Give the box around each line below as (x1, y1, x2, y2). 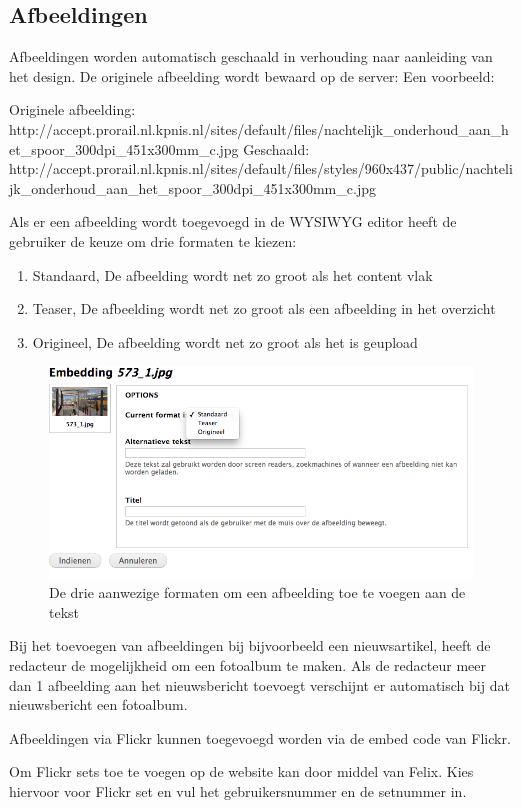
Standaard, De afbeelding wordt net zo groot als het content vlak (32, 264, 433, 285)
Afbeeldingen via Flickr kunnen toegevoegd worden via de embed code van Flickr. (9, 727, 511, 748)
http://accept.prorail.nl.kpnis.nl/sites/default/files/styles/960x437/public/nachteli (9, 158, 513, 179)
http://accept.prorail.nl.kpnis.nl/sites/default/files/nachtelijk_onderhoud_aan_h (9, 118, 509, 139)
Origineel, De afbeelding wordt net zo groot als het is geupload (32, 331, 418, 352)
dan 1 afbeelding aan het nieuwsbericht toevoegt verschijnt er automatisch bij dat (9, 674, 510, 695)
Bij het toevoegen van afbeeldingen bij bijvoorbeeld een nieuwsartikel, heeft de (9, 635, 491, 656)
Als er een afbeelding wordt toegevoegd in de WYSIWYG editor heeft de (9, 211, 457, 232)
